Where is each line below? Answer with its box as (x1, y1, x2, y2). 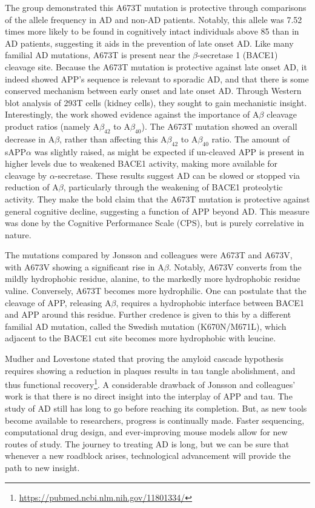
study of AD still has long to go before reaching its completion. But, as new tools (5, 402, 307, 415)
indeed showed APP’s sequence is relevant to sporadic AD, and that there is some (5, 72, 309, 85)
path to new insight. (5, 461, 80, 474)
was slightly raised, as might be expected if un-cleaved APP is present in (34, 145, 305, 158)
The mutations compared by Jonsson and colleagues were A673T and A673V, (5, 249, 293, 261)
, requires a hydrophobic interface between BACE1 (116, 296, 304, 309)
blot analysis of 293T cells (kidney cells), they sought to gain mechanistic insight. (5, 96, 307, 109)
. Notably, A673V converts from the (168, 260, 302, 273)
